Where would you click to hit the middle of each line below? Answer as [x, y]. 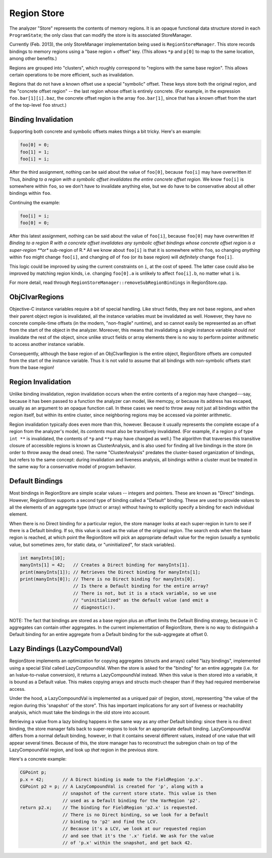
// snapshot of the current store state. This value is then [139, 794]
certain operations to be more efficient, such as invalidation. [72, 75]
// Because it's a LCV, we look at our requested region [134, 829]
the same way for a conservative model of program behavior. [73, 467]
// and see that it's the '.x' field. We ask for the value [138, 836]
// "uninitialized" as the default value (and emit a [141, 600]
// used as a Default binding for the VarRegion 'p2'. [131, 800]
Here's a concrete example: [38, 759]
